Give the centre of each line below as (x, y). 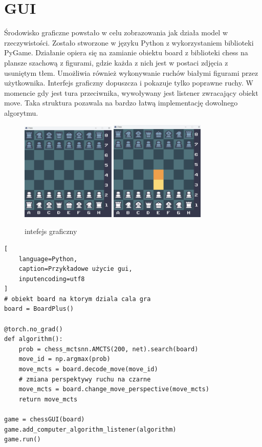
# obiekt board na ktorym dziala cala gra (78, 299)
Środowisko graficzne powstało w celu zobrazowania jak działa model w (116, 33)
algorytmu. (21, 112)
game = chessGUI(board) (45, 419)
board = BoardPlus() (39, 309)
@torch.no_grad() (34, 329)
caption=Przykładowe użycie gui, (75, 269)
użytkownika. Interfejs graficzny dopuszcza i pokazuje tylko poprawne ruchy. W (129, 83)
